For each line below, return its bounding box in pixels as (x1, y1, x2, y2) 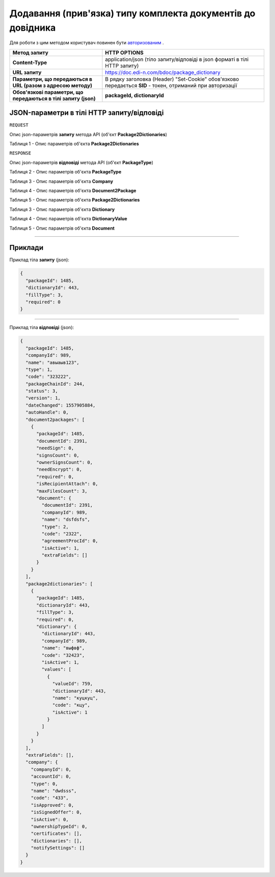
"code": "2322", (41, 531, 82, 537)
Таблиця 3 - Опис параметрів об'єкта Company (9, 178, 114, 184)
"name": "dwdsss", (31, 788, 77, 793)
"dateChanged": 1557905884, (25, 402, 96, 408)
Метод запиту (12, 49, 48, 56)
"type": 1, (25, 366, 53, 372)
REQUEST (9, 122, 29, 128)
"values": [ (41, 666, 71, 672)
